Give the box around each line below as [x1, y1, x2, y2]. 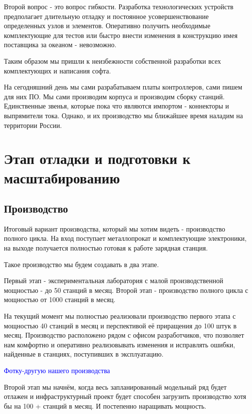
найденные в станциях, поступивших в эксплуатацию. [4, 349, 164, 359]
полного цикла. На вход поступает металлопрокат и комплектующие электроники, [4, 233, 247, 243]
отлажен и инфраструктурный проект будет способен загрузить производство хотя [4, 391, 247, 401]
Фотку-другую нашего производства [4, 365, 110, 376]
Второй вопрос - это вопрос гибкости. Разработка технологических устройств [4, 1, 234, 11]
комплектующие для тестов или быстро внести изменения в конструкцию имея [4, 30, 238, 40]
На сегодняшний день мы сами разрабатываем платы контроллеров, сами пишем [4, 82, 242, 92]
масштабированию [4, 167, 120, 187]
